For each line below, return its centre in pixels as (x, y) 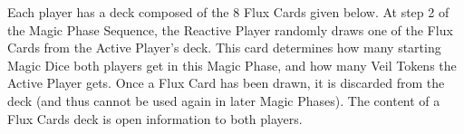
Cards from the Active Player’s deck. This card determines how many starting (224, 48)
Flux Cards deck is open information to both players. (155, 118)
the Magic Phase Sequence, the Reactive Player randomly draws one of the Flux (230, 29)
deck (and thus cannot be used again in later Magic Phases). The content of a (224, 100)
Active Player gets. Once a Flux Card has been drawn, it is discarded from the (226, 83)
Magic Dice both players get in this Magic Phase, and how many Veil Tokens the (232, 65)
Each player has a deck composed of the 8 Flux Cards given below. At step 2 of (228, 12)
